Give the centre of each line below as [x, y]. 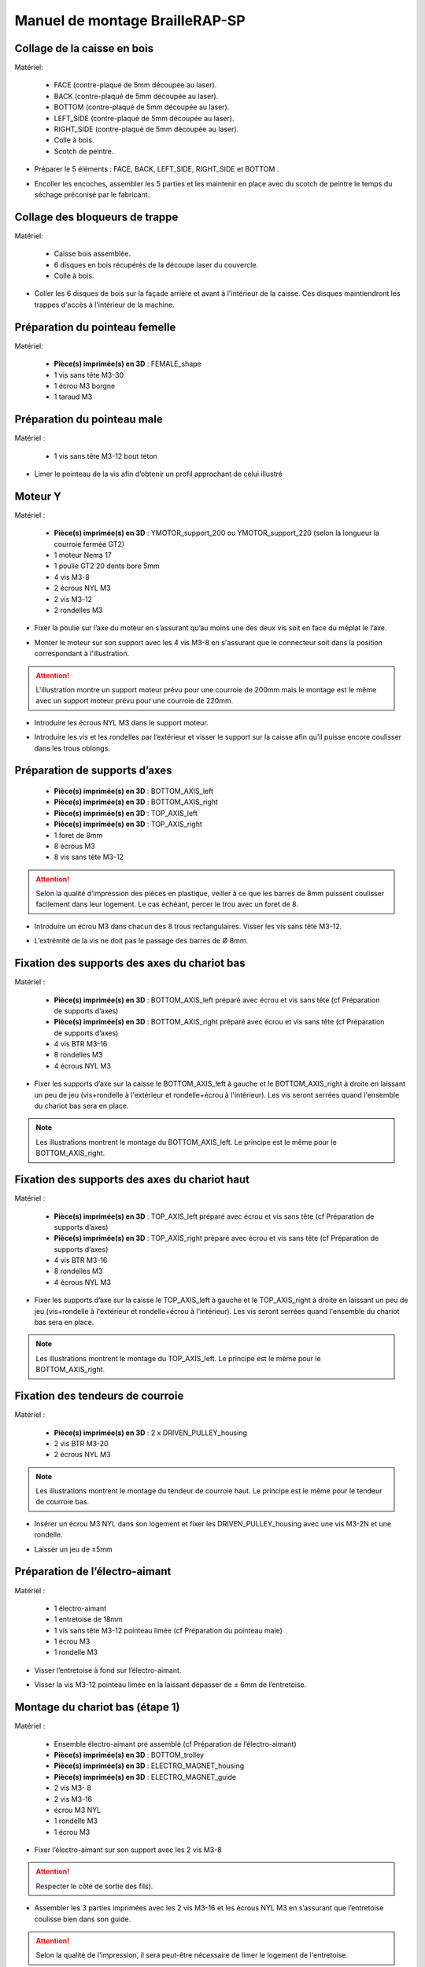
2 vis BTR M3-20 [81, 1443]
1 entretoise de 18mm [89, 1619]
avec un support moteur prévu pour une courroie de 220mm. [135, 701]
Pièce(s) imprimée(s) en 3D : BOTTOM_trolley [129, 1755]
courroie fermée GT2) [89, 544]
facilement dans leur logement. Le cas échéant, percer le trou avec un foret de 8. [167, 904]
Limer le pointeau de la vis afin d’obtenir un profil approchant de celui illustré [158, 474]
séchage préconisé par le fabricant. [92, 194]
